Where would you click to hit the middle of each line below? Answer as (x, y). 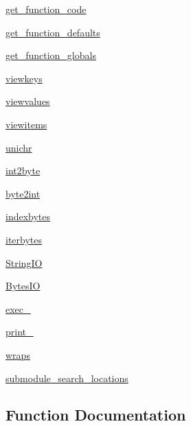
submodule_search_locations (67, 378)
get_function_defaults (53, 32)
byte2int (23, 193)
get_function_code (46, 9)
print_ (20, 332)
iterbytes (24, 239)
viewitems (26, 124)
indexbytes (28, 216)
